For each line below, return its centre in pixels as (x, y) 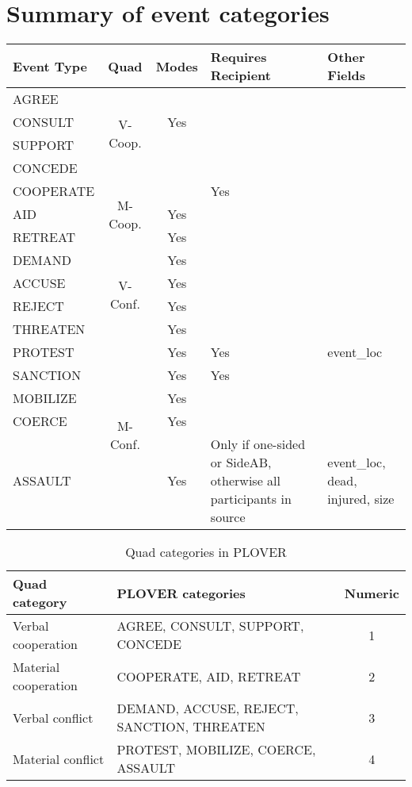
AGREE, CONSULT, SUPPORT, (210, 626)
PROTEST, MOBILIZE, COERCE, (216, 750)
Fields (347, 75)
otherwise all (245, 481)
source (228, 517)
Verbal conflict (53, 717)
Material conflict (59, 758)
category (40, 602)
